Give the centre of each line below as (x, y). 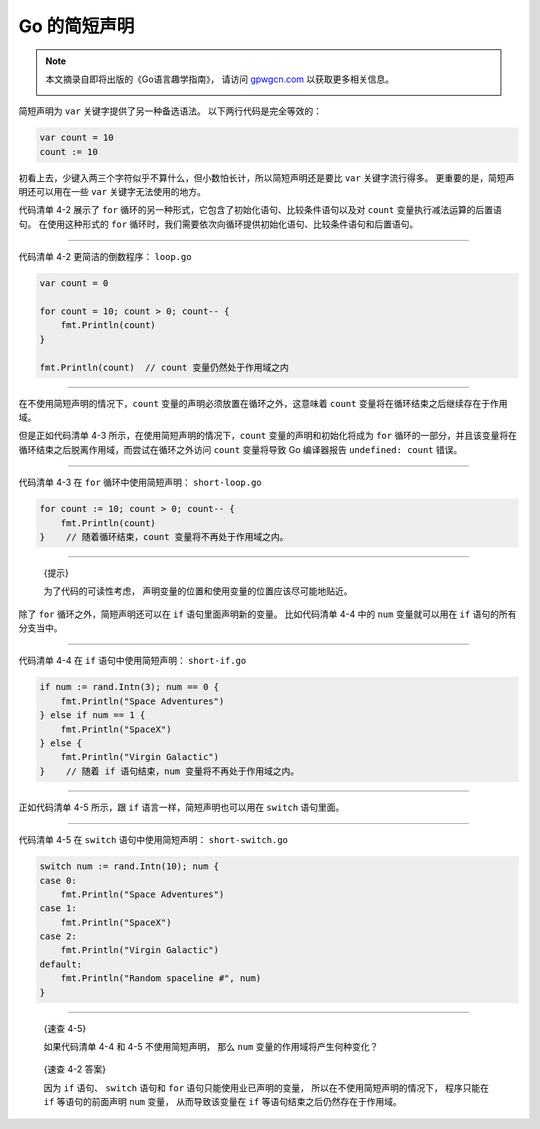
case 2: (58, 936)
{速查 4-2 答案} (75, 1069)
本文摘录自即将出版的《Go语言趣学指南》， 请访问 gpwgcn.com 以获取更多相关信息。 (220, 79)
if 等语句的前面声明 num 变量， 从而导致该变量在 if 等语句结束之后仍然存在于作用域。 (222, 1102)
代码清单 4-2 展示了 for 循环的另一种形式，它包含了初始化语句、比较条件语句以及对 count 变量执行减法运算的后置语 (260, 210)
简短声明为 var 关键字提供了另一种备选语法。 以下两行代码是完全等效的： (170, 111)
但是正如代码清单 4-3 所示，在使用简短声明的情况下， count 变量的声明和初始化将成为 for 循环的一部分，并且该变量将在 (268, 436)
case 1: (58, 908)
